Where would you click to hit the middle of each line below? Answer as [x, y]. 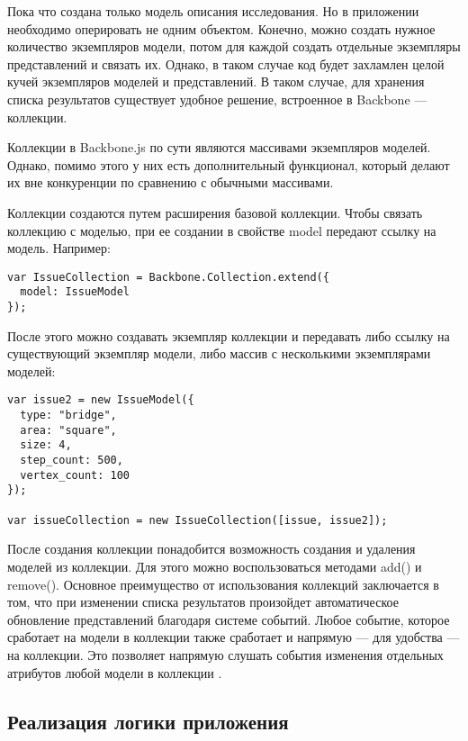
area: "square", [68, 430]
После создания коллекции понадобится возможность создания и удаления [211, 549]
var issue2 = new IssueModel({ [101, 400]
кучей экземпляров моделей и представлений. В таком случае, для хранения [216, 81]
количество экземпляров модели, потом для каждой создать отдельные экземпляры [234, 46]
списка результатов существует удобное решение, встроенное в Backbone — [217, 99]
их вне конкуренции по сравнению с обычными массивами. [171, 182]
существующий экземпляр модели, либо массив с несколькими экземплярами [219, 353]
